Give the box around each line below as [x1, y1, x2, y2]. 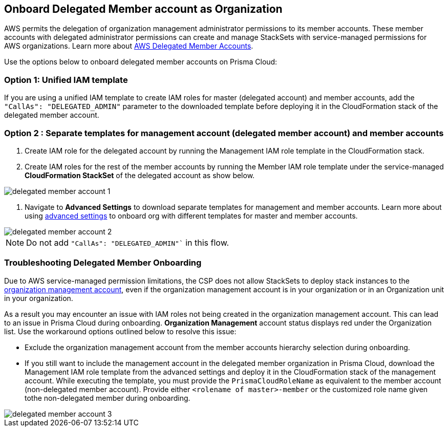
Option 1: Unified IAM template [4, 74, 128, 85]
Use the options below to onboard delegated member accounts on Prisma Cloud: [4, 57, 278, 67]
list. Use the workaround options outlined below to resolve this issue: [4, 327, 237, 336]
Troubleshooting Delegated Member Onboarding [4, 257, 202, 268]
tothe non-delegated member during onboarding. [25, 393, 190, 402]
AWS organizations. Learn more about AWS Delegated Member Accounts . [4, 41, 253, 51]
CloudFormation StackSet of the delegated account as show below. [25, 170, 255, 180]
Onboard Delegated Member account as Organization [4, 3, 283, 15]
